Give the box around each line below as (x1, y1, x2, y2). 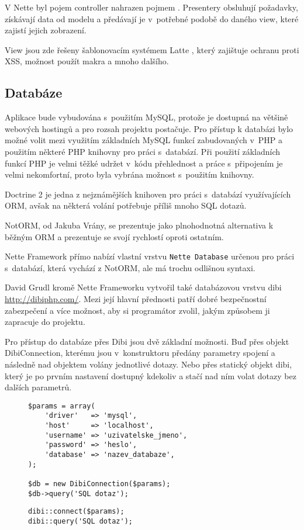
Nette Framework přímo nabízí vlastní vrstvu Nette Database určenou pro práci (5, 250, 295, 262)
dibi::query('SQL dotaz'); (28, 517, 133, 525)
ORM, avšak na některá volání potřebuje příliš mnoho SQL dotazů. (5, 199, 247, 212)
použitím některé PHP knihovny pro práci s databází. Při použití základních (5, 145, 281, 157)
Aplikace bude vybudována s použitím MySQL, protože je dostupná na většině (5, 111, 288, 123)
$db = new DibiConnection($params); (28, 479, 171, 488)
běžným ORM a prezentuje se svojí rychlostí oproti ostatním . (5, 230, 224, 243)
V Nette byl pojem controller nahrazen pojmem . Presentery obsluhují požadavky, (5, 1, 298, 13)
